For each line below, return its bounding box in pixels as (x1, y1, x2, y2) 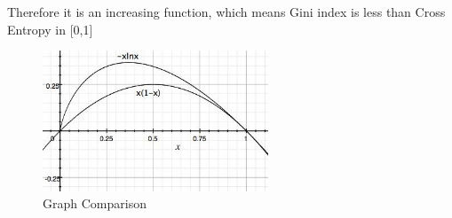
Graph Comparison (43, 194, 147, 213)
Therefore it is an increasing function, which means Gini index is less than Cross (7, 3, 446, 20)
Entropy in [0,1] (7, 19, 93, 38)
